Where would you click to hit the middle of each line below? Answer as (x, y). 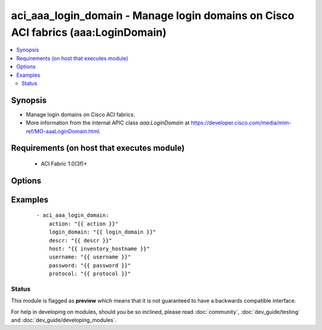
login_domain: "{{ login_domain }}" (102, 232)
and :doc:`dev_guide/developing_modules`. (64, 320)
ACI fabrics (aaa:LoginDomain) (89, 32)
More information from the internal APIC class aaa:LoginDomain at (108, 123)
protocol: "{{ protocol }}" (90, 274)
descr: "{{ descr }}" (80, 240)
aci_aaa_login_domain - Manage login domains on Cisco (153, 15)
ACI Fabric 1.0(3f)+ (64, 164)
